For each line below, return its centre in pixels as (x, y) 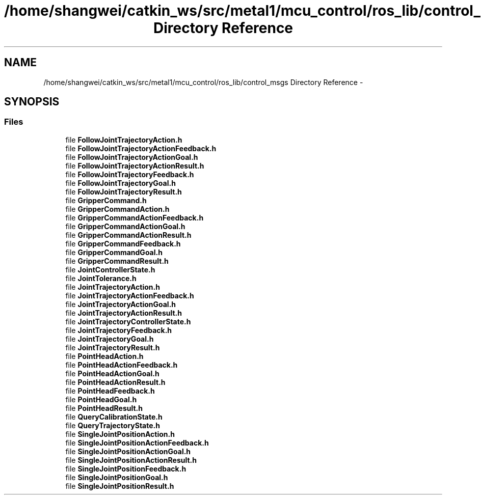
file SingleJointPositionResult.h (120, 486)
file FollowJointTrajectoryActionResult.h (135, 165)
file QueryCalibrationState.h (114, 417)
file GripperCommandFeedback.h (123, 243)
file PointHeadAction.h (104, 356)
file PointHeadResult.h (104, 408)
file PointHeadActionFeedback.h (122, 365)
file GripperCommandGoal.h (114, 252)
